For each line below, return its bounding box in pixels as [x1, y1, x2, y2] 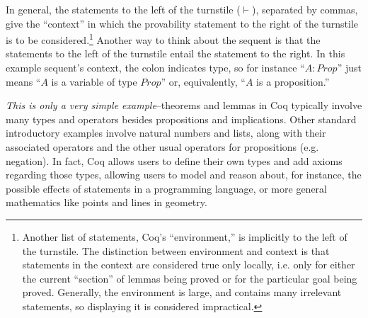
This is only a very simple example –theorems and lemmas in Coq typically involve [6, 98, 362, 113]
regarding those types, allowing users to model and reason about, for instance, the [6, 167, 362, 182]
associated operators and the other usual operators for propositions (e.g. [6, 140, 319, 154]
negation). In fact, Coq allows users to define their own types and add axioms [6, 153, 343, 168]
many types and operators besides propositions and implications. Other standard [6, 111, 357, 126]
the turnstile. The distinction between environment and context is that [22, 243, 330, 258]
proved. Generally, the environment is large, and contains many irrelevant [22, 285, 342, 300]
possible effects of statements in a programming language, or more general [6, 181, 327, 195]
